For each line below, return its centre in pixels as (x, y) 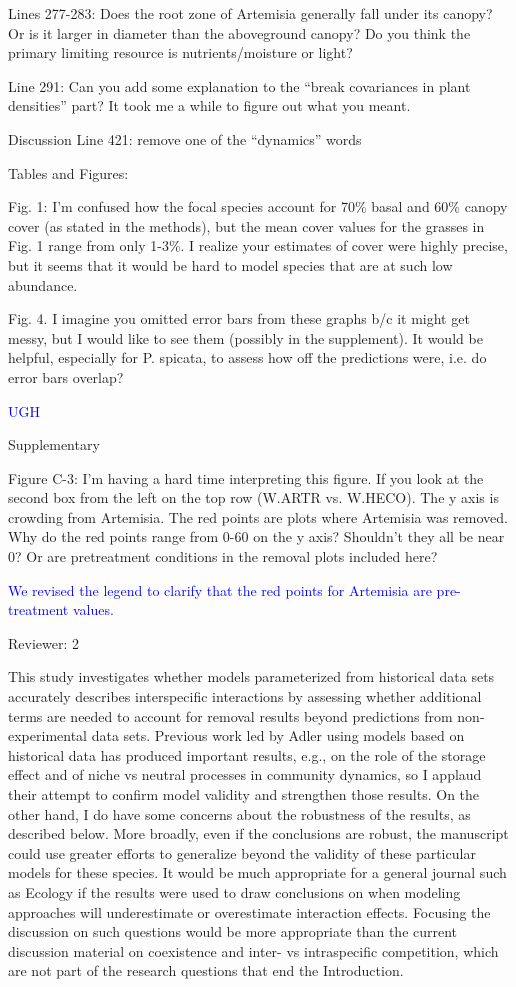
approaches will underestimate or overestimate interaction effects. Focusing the (249, 911)
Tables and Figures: (68, 172)
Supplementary (54, 444)
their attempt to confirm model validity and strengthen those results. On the (244, 794)
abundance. (43, 284)
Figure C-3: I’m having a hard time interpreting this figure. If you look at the (246, 477)
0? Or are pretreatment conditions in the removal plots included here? (223, 556)
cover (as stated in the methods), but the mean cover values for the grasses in (246, 225)
